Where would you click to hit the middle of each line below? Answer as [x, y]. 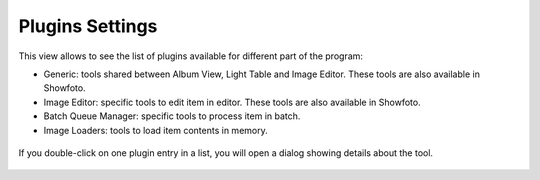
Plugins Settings [88, 26]
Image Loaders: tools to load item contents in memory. [156, 130]
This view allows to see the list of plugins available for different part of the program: [191, 56]
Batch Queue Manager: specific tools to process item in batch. [172, 116]
